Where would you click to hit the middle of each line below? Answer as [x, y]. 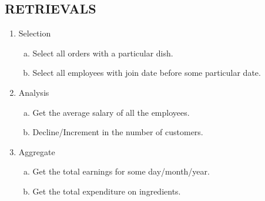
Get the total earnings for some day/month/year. [121, 171]
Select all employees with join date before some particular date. [147, 73]
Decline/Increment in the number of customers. [118, 132]
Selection [35, 33]
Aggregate [37, 151]
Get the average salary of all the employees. [111, 112]
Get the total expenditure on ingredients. [107, 191]
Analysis [34, 92]
